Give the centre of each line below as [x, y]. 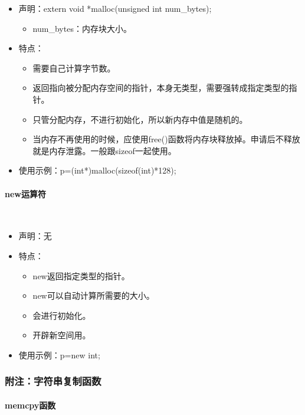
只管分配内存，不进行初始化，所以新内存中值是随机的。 [140, 119]
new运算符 [25, 193]
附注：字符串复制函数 [53, 381]
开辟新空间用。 [62, 335]
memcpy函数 [30, 405]
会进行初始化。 [62, 315]
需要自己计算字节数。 [74, 68]
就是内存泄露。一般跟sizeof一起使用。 [104, 150]
